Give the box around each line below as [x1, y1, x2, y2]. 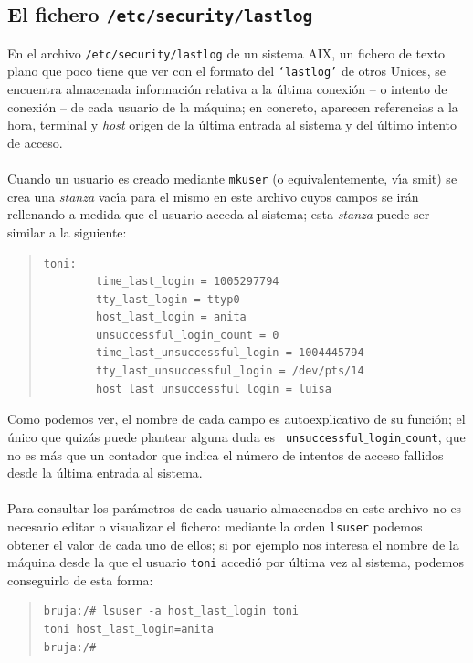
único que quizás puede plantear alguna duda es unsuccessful [7, 426, 364, 446]
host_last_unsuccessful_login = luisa [96, 382, 331, 395]
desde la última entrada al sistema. [7, 463, 203, 482]
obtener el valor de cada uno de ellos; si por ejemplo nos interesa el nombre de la [7, 534, 459, 553]
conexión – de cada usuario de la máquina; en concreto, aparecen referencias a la [7, 97, 458, 116]
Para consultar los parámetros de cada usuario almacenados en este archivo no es [7, 499, 462, 518]
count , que [405, 426, 466, 446]
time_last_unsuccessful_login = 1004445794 [96, 346, 364, 360]
